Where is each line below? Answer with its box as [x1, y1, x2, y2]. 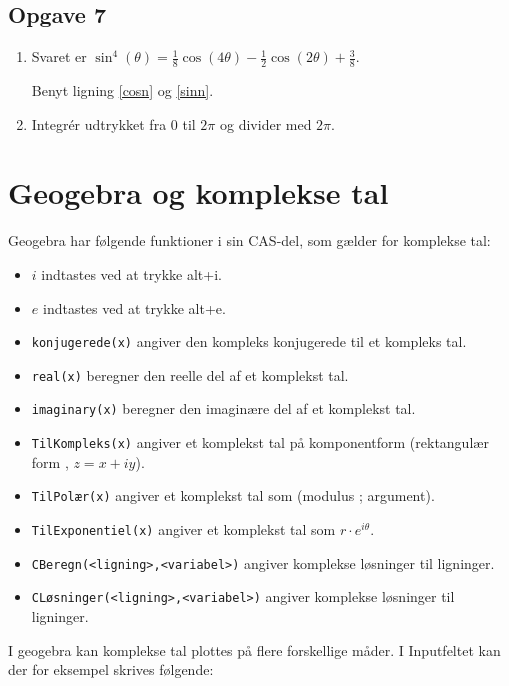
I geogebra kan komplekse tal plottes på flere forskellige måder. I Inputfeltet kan [8, 639, 501, 660]
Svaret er [31, 46, 87, 67]
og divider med [220, 113, 312, 134]
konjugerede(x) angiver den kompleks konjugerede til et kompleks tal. [31, 331, 467, 352]
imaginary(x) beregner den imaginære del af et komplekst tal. [31, 398, 416, 419]
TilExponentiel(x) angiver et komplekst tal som [31, 519, 336, 539]
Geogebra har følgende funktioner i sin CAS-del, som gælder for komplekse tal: [8, 230, 491, 251]
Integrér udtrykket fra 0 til [31, 113, 196, 134]
